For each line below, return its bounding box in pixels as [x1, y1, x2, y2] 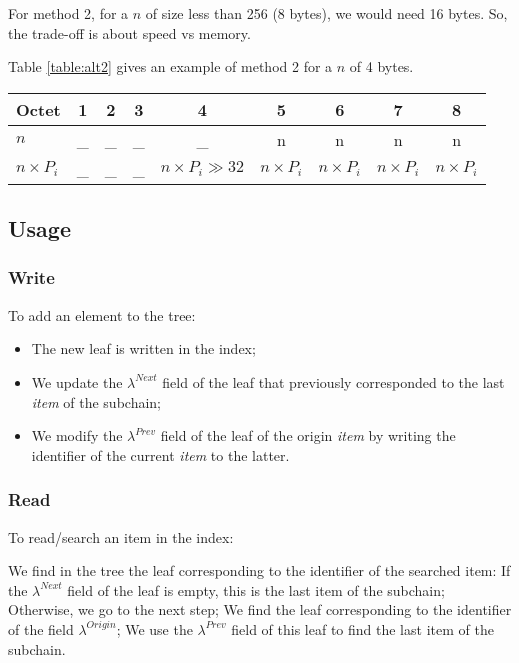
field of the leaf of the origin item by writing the [160, 425, 456, 446]
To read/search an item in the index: [8, 526, 234, 547]
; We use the [116, 618, 193, 639]
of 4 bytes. [349, 56, 414, 77]
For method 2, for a [8, 3, 129, 23]
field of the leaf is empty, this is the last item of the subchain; [67, 579, 445, 600]
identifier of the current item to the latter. [31, 444, 290, 465]
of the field [8, 618, 74, 639]
